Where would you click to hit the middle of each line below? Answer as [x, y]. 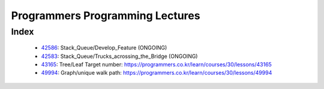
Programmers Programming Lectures [106, 16]
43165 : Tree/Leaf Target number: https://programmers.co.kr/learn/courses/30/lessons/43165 [157, 64]
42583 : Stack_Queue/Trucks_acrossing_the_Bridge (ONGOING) [119, 56]
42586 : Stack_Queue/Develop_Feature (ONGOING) [104, 48]
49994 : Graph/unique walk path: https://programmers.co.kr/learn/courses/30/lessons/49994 [157, 73]
